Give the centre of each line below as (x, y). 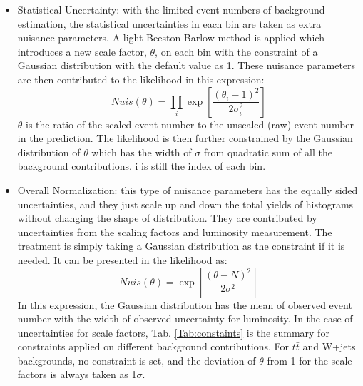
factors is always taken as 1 (77, 374)
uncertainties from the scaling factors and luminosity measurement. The (175, 232)
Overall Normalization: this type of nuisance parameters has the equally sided (188, 189)
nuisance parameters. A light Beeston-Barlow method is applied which (171, 37)
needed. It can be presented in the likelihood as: (122, 259)
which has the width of (142, 152)
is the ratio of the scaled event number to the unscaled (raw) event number (190, 124)
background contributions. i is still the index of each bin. (142, 166)
